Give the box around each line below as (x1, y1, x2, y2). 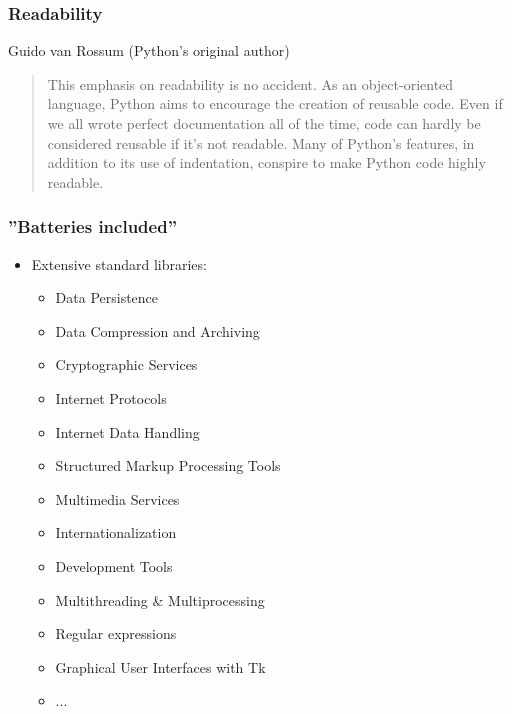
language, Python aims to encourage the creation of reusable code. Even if (47, 93, 503, 114)
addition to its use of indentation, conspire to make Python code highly (47, 152, 486, 173)
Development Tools (55, 555, 173, 576)
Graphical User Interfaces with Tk (55, 656, 266, 677)
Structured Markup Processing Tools (55, 455, 281, 476)
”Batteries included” (8, 214, 177, 239)
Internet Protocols (55, 387, 167, 408)
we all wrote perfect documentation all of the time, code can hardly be (47, 113, 481, 133)
